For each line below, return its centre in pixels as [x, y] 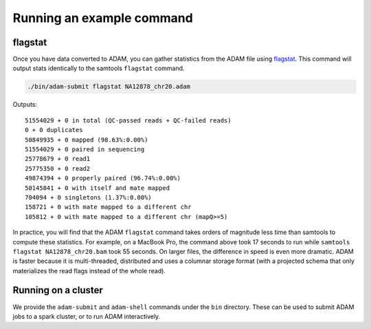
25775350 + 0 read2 [58, 168]
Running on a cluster [58, 290]
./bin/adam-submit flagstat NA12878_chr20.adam [109, 87]
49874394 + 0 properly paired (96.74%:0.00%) [103, 178]
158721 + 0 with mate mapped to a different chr [108, 207]
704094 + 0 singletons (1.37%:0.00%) [89, 197]
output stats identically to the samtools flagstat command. [99, 68]
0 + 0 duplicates [54, 130]
